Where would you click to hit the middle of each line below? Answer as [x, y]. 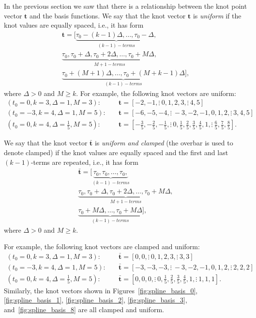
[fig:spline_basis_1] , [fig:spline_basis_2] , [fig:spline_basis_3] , [96, 300]
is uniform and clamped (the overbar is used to [164, 143]
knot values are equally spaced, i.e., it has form [74, 25]
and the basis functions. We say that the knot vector [107, 15]
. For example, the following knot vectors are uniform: [156, 93]
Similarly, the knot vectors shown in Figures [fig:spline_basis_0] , [101, 290]
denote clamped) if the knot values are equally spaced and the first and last [116, 152]
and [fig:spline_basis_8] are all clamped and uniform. [84, 309]
